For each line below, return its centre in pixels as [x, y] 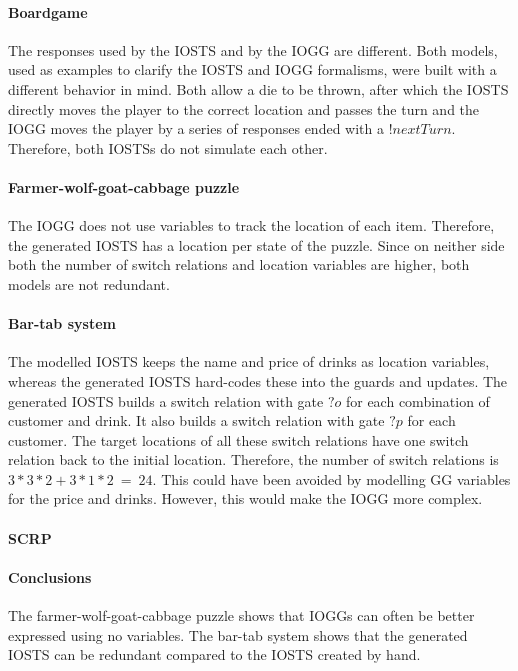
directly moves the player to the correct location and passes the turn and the [244, 108]
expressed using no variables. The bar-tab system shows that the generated [238, 634]
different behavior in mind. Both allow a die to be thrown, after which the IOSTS [258, 88]
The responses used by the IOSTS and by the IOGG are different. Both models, [253, 49]
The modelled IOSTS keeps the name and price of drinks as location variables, [249, 361]
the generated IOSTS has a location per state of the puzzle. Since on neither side [256, 244]
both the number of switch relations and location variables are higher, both [239, 264]
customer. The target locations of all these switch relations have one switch [238, 439]
